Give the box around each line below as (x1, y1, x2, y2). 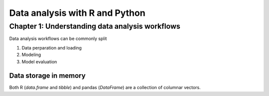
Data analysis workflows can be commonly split (9, 36, 107, 42)
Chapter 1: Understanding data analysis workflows (9, 22, 180, 31)
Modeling (21, 52, 41, 58)
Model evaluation (21, 58, 57, 64)
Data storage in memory (9, 72, 86, 80)
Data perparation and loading (21, 45, 82, 50)
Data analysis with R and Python (9, 7, 145, 18)
